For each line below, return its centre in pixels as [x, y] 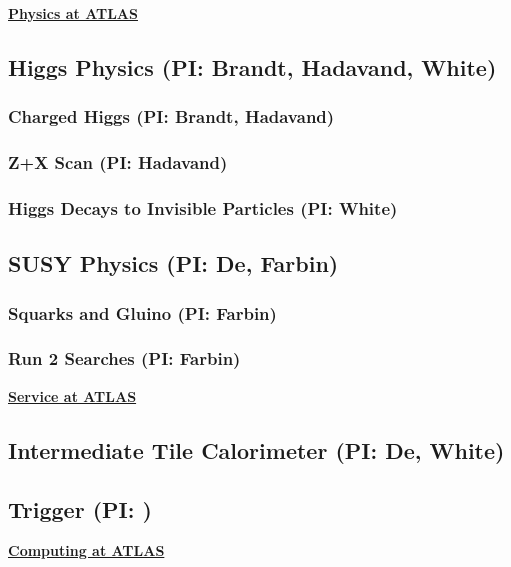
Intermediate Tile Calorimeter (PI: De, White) [256, 449]
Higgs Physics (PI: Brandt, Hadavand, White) [252, 66]
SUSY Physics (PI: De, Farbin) [173, 263]
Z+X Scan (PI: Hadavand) [118, 162]
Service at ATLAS [72, 395]
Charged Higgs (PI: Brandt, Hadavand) [171, 116]
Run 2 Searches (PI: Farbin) [124, 358]
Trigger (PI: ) [80, 508]
